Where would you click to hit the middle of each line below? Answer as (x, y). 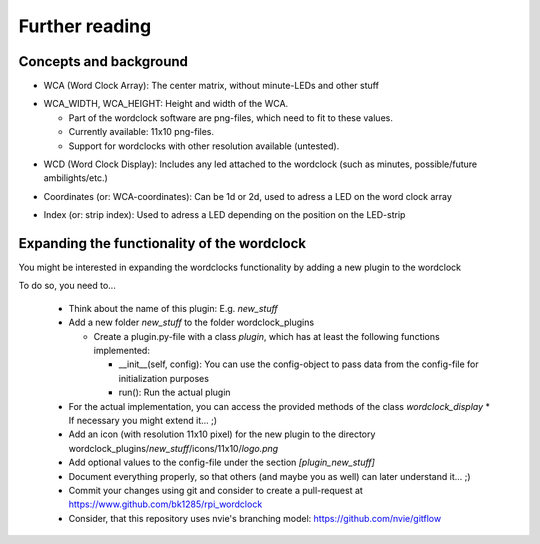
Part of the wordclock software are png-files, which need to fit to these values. (231, 117)
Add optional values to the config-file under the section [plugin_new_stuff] (221, 462)
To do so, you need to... (67, 286)
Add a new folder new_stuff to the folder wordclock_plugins (191, 322)
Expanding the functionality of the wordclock (162, 243)
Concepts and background (103, 61)
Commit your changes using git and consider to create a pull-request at (216, 490)
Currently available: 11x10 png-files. (141, 132)
